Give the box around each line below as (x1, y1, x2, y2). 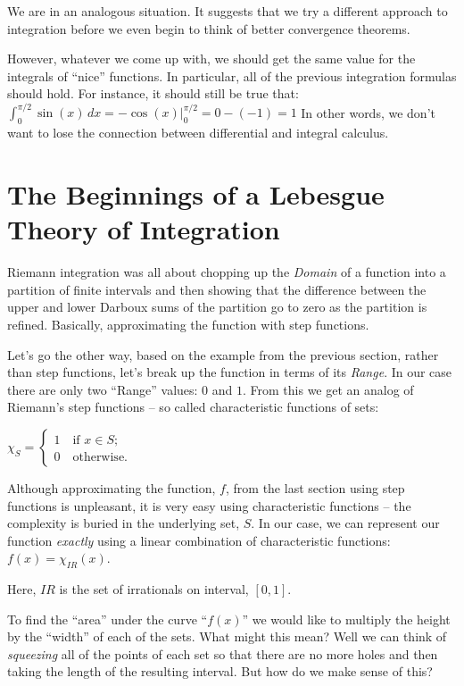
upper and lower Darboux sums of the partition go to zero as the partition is (7, 297, 427, 316)
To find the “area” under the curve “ (7, 609, 208, 628)
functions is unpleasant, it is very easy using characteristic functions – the (7, 496, 411, 514)
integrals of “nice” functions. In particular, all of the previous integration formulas (7, 66, 457, 85)
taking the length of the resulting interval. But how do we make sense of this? (7, 662, 433, 681)
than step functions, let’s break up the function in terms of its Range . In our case (7, 363, 452, 381)
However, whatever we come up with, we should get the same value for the (7, 49, 416, 68)
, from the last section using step (225, 478, 405, 497)
